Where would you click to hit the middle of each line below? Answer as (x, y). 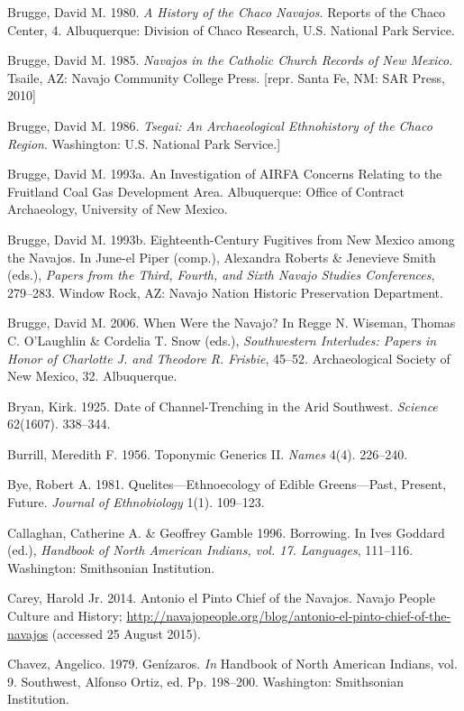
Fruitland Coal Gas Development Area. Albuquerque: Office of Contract (206, 191)
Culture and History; (65, 616)
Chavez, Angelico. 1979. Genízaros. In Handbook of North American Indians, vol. (232, 664)
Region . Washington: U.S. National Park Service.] (144, 143)
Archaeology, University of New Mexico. (118, 209)
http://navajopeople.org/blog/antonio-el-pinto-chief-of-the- (289, 616)
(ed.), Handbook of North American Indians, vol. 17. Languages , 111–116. (210, 550)
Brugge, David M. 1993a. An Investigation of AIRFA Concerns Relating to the (225, 174)
